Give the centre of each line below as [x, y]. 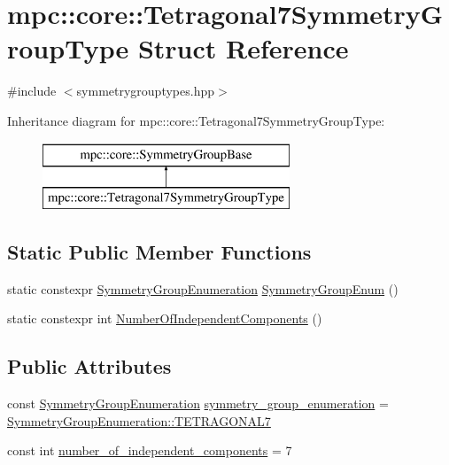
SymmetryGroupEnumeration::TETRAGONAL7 [139, 420]
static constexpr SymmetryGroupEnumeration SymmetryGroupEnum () [203, 288]
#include [32, 91]
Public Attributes [89, 366]
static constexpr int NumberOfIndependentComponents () [165, 318]
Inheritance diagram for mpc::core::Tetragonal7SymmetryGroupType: [196, 120]
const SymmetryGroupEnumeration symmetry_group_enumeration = [198, 403]
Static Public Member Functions [159, 252]
